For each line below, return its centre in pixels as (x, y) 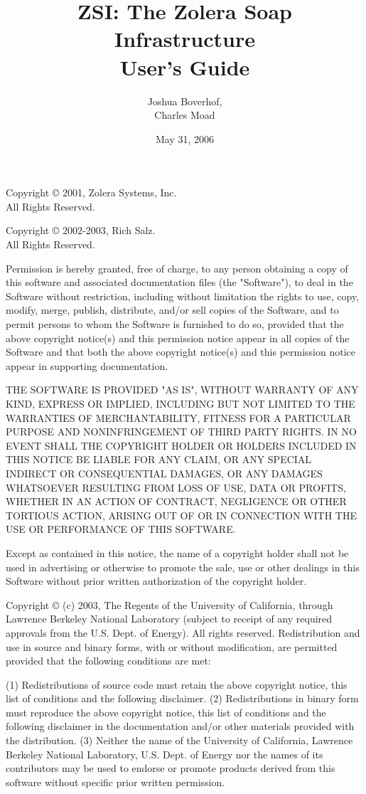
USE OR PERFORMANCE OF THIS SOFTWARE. (121, 529)
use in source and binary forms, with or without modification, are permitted (172, 646)
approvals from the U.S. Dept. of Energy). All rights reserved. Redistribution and (183, 632)
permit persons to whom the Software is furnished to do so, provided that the (175, 324)
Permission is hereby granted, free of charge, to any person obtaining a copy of (177, 268)
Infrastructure (185, 39)
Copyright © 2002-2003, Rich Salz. (81, 230)
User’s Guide (185, 67)
